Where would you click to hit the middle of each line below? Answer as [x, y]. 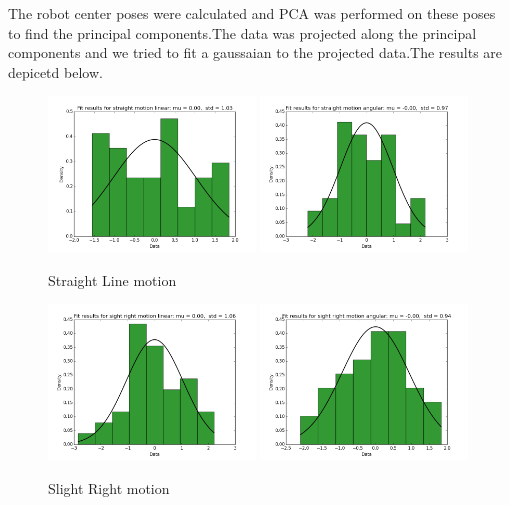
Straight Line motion [112, 279]
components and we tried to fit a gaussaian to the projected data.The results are [255, 52]
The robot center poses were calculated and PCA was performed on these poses [252, 13]
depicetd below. [55, 71]
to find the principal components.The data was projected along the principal [242, 32]
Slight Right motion [109, 487]
